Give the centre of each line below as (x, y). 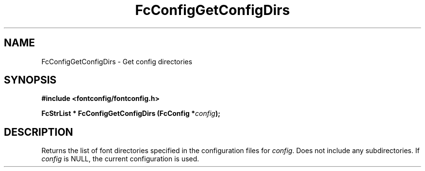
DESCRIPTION (39, 132)
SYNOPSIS (30, 80)
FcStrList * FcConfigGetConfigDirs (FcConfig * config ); (131, 114)
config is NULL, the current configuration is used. (120, 159)
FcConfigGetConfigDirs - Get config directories (117, 61)
